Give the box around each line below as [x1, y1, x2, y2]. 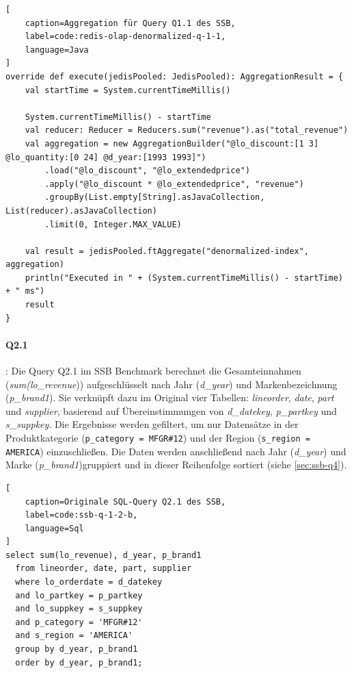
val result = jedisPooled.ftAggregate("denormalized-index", [25, 246, 309, 256]
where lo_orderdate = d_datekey [15, 577, 163, 587]
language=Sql [25, 523, 84, 533]
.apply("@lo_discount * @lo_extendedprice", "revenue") [44, 179, 304, 189]
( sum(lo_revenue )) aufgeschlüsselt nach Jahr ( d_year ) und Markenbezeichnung [5, 377, 338, 391]
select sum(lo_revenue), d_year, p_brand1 [5, 550, 202, 560]
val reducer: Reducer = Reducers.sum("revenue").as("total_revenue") [25, 125, 349, 136]
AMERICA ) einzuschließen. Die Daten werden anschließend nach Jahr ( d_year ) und [5, 444, 347, 458]
